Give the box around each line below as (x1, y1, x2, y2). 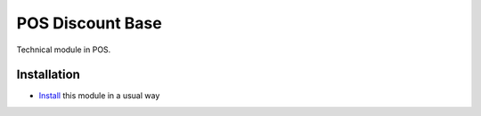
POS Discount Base (16, 13, 162, 33)
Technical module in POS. (16, 44, 111, 55)
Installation (16, 67, 80, 82)
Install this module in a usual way (38, 90, 160, 101)
